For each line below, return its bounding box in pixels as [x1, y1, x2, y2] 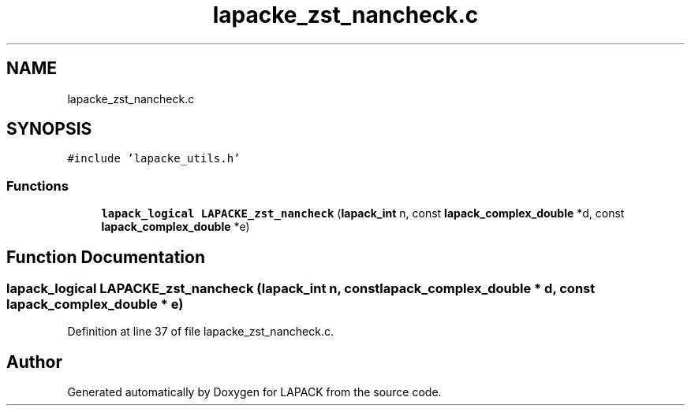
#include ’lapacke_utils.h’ [67, 152, 241, 165]
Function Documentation [6, 247, 205, 267]
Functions [6, 177, 69, 194]
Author [6, 351, 62, 372]
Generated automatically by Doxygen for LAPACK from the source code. [67, 385, 442, 399]
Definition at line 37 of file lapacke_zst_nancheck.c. [67, 325, 334, 339]
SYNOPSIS [6, 119, 92, 139]
